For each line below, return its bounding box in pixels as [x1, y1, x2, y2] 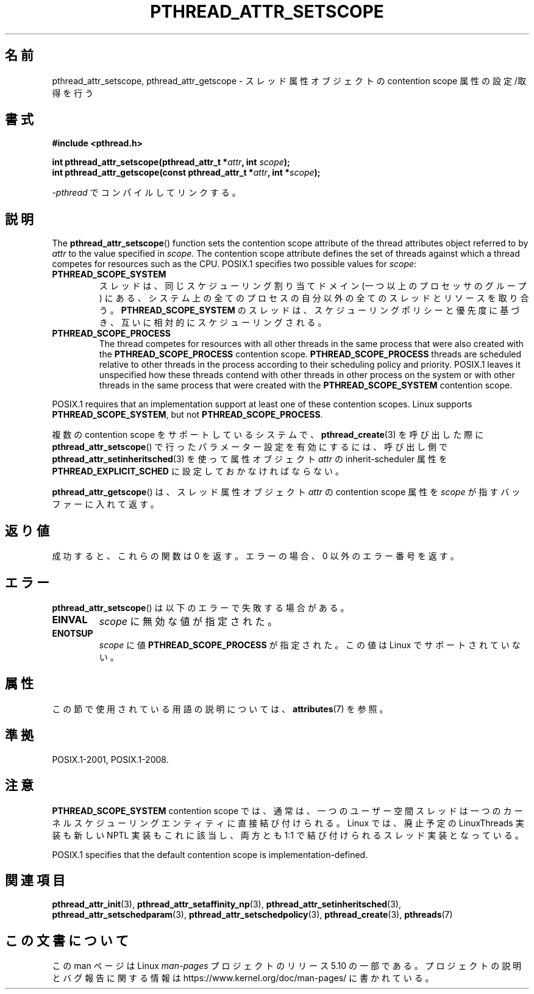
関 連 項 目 [5, 872, 65, 888]
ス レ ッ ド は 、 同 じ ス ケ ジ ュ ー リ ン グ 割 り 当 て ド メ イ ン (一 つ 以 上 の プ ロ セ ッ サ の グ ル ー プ [99, 281, 527, 291]
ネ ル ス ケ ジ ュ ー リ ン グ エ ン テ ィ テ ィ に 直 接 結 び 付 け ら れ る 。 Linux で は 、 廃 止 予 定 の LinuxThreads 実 [52, 817, 524, 828]
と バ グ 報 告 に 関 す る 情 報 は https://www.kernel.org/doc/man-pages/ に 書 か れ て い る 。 [52, 973, 434, 984]
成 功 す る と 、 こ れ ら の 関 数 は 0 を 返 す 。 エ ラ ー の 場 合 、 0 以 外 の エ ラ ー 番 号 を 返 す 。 [52, 551, 459, 562]
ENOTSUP [52, 628, 93, 638]
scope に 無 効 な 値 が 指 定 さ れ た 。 [99, 615, 277, 628]
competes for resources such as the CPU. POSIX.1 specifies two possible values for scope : [52, 259, 417, 270]
